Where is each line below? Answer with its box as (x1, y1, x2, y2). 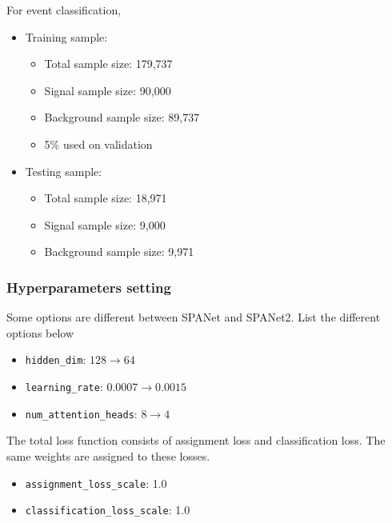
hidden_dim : (25, 351, 86, 368)
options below (6, 324, 74, 341)
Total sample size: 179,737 (44, 55, 173, 72)
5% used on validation (44, 135, 153, 152)
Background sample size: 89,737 (44, 109, 200, 126)
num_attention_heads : (25, 405, 138, 421)
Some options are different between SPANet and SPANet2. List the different (6, 309, 381, 325)
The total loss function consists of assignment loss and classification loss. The (6, 432, 386, 449)
